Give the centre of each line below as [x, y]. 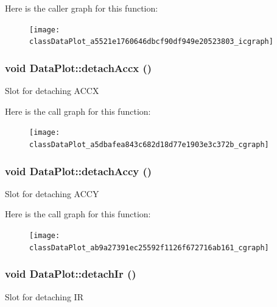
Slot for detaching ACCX [52, 91]
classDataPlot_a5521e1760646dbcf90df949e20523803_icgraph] [151, 42]
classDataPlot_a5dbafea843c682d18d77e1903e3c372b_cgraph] [149, 144]
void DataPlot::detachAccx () [79, 67]
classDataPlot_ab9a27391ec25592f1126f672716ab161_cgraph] [149, 247]
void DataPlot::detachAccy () [79, 171]
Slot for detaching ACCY [52, 193]
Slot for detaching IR [44, 296]
